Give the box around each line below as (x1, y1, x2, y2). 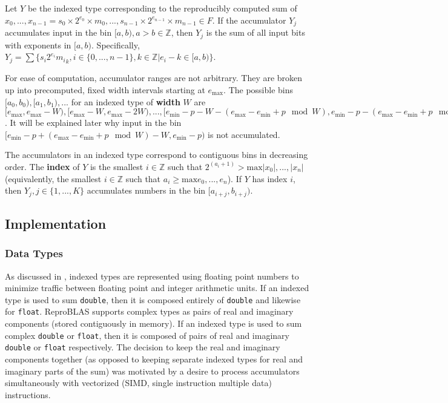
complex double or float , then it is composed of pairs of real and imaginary (5, 329, 289, 341)
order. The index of (5, 160, 80, 172)
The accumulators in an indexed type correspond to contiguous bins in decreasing (5, 148, 308, 161)
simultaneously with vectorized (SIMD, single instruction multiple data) (5, 376, 272, 389)
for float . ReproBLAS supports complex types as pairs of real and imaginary (5, 305, 294, 318)
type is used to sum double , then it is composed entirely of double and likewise (5, 293, 301, 306)
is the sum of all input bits (206, 26, 305, 39)
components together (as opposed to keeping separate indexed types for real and (5, 352, 303, 365)
